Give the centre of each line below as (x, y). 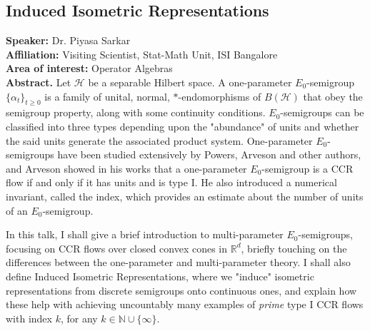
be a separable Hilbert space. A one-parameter (190, 82)
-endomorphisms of (220, 96)
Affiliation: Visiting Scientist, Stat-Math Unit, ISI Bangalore (142, 54)
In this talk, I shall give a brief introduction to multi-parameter (145, 234)
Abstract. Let (39, 82)
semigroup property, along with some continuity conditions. (136, 112)
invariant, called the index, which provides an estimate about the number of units (185, 196)
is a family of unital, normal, (107, 96)
